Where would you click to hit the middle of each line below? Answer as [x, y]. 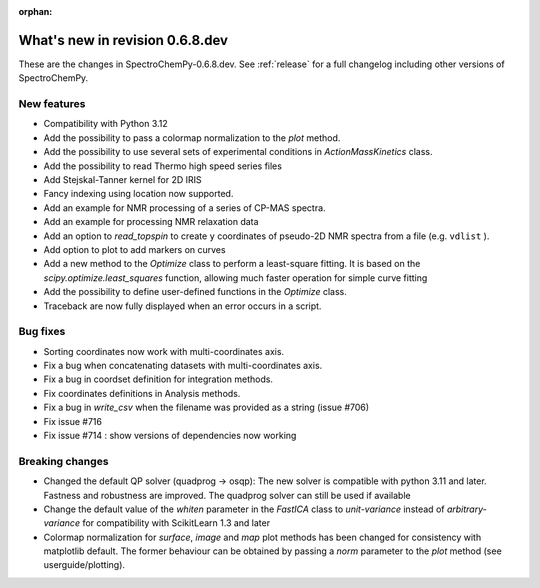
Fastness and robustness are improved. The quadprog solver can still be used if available [227, 495]
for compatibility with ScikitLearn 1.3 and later [175, 523]
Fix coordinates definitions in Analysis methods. [142, 393]
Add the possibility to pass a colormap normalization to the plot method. [192, 137]
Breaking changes [63, 461]
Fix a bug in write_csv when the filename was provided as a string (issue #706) [206, 407]
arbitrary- [466, 509]
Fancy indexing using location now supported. [138, 194]
